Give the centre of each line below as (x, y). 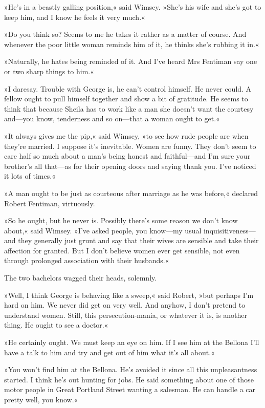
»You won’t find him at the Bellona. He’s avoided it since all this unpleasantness (131, 369)
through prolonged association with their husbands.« (87, 260)
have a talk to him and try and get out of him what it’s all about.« (109, 352)
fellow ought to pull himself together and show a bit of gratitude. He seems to (126, 99)
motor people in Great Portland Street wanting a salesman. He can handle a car (130, 389)
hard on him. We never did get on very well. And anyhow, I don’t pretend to (125, 305)
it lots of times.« (30, 176)
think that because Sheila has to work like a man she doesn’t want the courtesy (129, 108)
